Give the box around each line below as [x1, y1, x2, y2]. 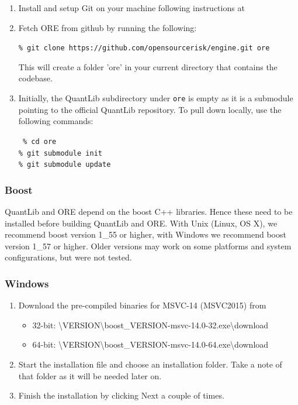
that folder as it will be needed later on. [18, 369, 162, 382]
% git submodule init [18, 149, 102, 157]
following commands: [18, 115, 93, 127]
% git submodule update [18, 160, 111, 169]
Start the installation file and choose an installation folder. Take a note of [18, 358, 282, 370]
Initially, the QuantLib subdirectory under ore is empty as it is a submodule [18, 92, 293, 104]
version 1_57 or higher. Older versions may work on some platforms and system [5, 239, 292, 252]
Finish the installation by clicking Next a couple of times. [18, 389, 224, 401]
